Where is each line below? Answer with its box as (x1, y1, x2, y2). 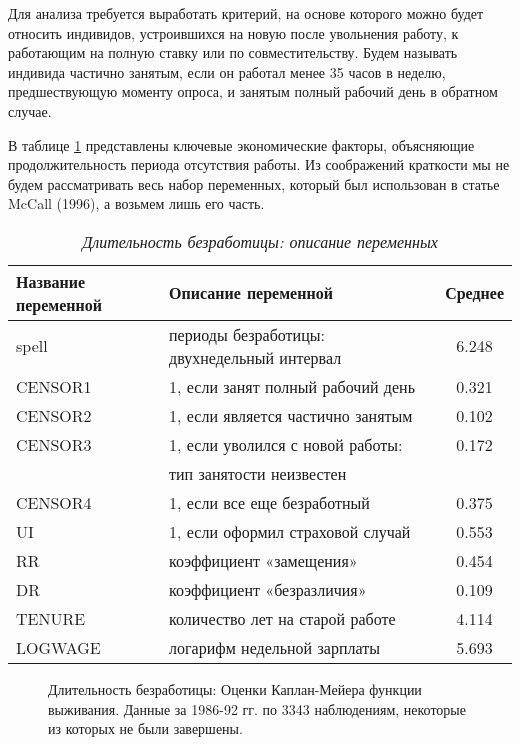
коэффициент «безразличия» (169, 577, 367, 601)
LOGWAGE (16, 635, 101, 659)
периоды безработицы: (169, 322, 325, 346)
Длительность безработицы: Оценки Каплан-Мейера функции (48, 678, 422, 699)
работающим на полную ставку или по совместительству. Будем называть (8, 42, 458, 63)
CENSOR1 (16, 374, 92, 398)
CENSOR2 (16, 403, 92, 427)
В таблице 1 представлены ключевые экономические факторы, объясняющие (8, 134, 475, 155)
